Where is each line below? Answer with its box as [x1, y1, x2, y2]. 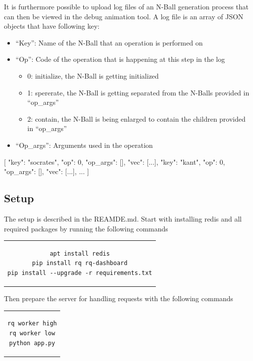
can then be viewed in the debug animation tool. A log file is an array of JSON [4, 11, 244, 21]
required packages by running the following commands [4, 223, 168, 233]
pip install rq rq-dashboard [32, 260, 128, 267]
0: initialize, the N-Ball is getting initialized [27, 70, 159, 81]
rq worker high [7, 320, 57, 327]
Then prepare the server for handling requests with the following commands [4, 293, 233, 304]
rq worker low [9, 330, 55, 337]
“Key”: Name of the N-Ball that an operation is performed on [15, 37, 203, 47]
